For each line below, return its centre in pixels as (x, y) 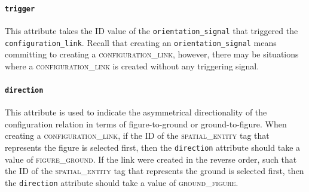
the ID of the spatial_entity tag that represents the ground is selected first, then (154, 171)
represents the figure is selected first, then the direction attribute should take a (153, 147)
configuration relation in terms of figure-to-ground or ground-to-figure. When (146, 124)
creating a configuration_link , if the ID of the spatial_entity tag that (137, 135)
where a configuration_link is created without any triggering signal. (132, 65)
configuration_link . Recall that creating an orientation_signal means (141, 42)
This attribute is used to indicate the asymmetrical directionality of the (136, 112)
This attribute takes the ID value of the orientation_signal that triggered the (152, 30)
